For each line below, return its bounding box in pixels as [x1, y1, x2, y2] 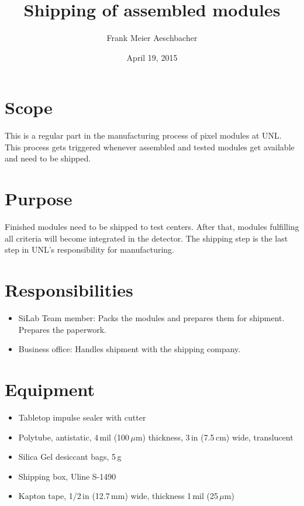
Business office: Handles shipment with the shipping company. [18, 343, 241, 355]
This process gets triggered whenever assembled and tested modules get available [5, 140, 295, 153]
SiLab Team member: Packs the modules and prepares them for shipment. [18, 312, 285, 324]
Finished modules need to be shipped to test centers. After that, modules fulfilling [5, 221, 299, 233]
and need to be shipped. [5, 152, 91, 164]
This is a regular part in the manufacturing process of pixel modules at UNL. [5, 129, 282, 142]
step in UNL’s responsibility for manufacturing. [5, 243, 174, 256]
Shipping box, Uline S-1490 [18, 470, 116, 482]
